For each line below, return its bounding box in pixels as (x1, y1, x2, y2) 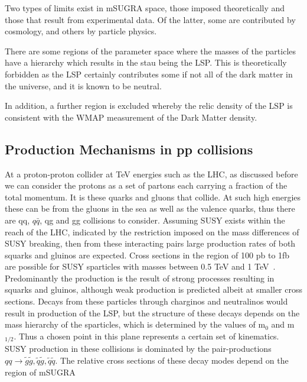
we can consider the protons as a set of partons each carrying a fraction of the (5, 179, 288, 192)
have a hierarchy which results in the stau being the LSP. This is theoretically (5, 56, 287, 69)
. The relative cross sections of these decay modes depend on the (55, 354, 289, 366)
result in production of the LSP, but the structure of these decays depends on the (5, 306, 300, 319)
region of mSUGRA (5, 365, 76, 378)
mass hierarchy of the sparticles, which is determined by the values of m (5, 318, 266, 331)
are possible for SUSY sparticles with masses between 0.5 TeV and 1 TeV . (5, 260, 276, 273)
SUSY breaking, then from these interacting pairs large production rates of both (5, 237, 296, 250)
